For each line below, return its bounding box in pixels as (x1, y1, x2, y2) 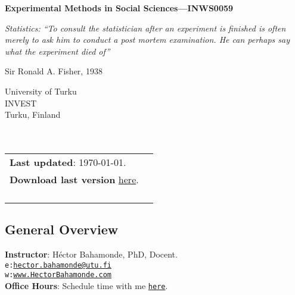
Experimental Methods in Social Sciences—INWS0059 (5, 2, 234, 14)
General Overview (5, 220, 119, 238)
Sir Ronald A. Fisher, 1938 (5, 65, 103, 77)
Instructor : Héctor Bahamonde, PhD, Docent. (5, 248, 178, 261)
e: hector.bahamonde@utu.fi (5, 261, 111, 269)
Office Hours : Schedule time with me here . (5, 280, 168, 292)
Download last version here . (10, 172, 139, 186)
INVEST (5, 96, 37, 109)
